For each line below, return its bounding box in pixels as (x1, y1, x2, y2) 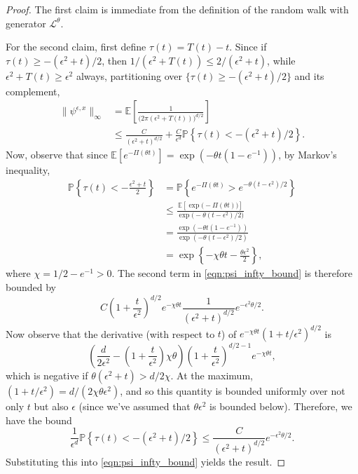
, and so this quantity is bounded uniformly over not (120, 383, 345, 398)
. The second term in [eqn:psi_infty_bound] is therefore (111, 266, 352, 280)
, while (267, 53, 296, 67)
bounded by (6, 279, 56, 294)
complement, (6, 83, 60, 98)
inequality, (6, 163, 50, 177)
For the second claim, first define (6, 39, 146, 54)
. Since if (229, 39, 267, 54)
